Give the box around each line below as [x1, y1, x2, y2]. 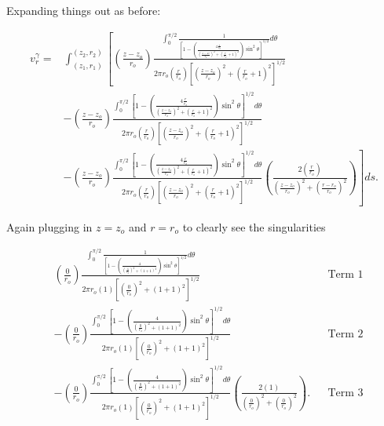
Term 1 [327, 269, 364, 281]
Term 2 [327, 328, 364, 340]
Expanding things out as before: [6, 2, 161, 18]
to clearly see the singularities [182, 218, 326, 235]
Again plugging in [6, 218, 93, 235]
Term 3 [327, 387, 364, 399]
